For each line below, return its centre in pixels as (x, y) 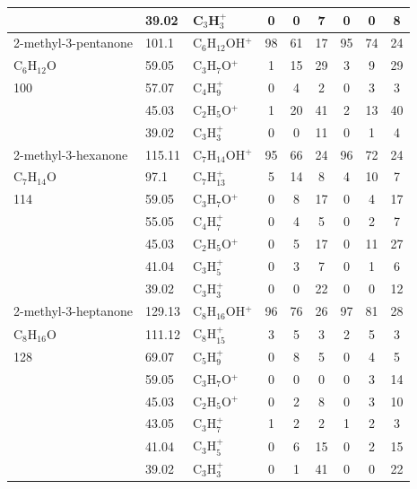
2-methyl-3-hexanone (71, 154)
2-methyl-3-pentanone (73, 43)
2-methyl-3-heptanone (73, 311)
